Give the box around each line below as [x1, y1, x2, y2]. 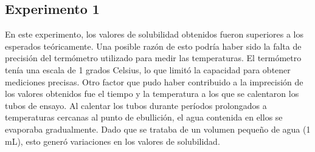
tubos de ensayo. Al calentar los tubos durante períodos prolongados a [5, 99, 267, 111]
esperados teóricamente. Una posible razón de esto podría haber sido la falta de [5, 39, 302, 52]
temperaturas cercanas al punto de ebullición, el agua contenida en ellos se [5, 111, 283, 124]
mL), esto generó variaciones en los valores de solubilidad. [5, 134, 220, 147]
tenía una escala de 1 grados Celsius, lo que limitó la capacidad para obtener [5, 63, 291, 76]
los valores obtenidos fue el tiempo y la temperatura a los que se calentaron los [5, 87, 299, 100]
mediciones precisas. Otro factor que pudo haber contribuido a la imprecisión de [5, 75, 303, 88]
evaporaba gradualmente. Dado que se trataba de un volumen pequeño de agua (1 [5, 122, 311, 135]
